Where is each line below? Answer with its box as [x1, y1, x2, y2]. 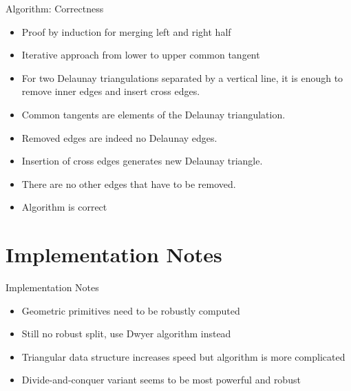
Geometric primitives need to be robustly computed [21, 303, 240, 317]
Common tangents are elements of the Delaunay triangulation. [21, 107, 286, 121]
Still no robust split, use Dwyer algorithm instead [21, 326, 231, 341]
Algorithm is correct [21, 200, 107, 214]
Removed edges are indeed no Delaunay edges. [21, 130, 217, 145]
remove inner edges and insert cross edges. [21, 84, 200, 98]
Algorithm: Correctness [6, 1, 104, 15]
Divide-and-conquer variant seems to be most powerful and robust [21, 372, 301, 387]
